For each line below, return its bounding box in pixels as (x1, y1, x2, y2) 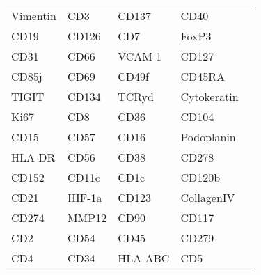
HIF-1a (67, 189, 102, 205)
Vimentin (11, 8, 56, 24)
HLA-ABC (118, 250, 170, 266)
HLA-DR (11, 149, 56, 165)
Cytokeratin (180, 88, 239, 104)
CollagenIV (180, 189, 235, 205)
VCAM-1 (118, 48, 162, 64)
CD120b (180, 169, 221, 185)
